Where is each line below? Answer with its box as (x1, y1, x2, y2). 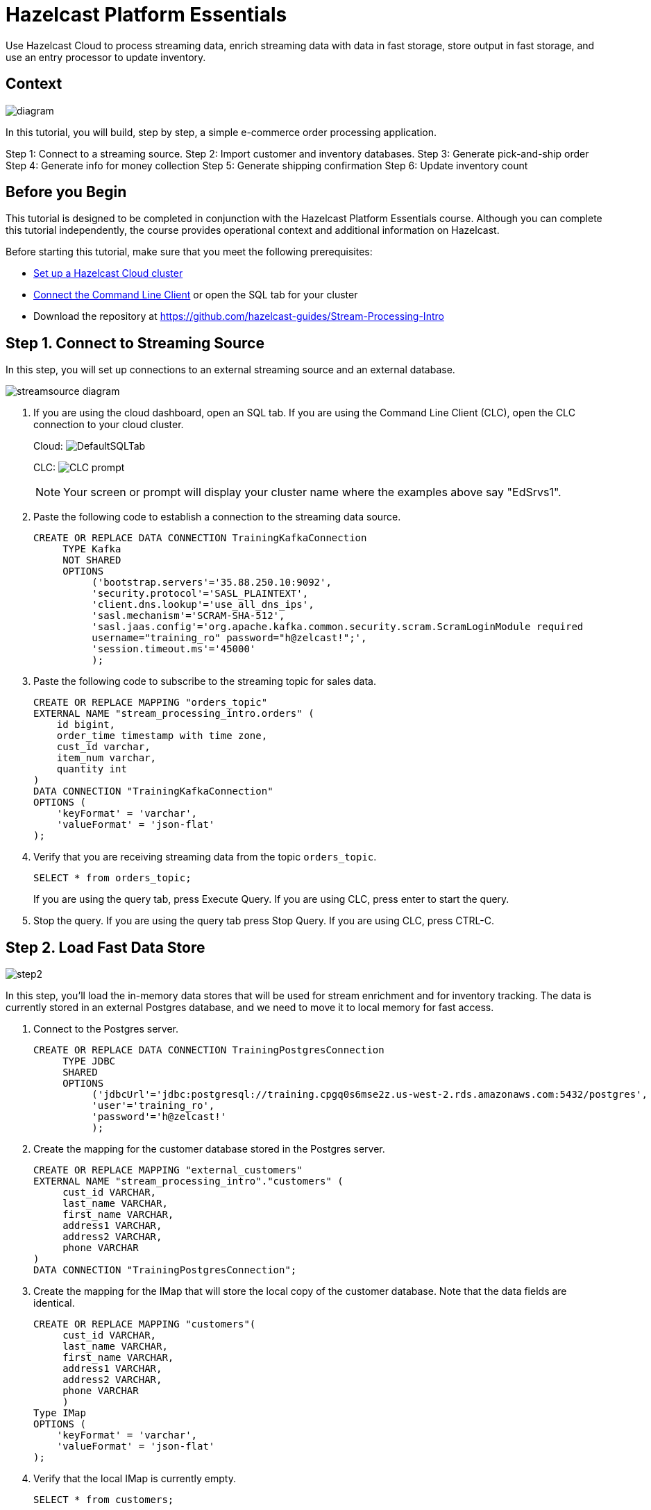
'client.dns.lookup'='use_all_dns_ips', (92, 599, 314, 611)
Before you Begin (6, 183, 127, 201)
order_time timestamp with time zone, (56, 730, 268, 742)
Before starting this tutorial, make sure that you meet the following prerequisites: (6, 246, 373, 258)
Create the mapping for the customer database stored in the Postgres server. (33, 1143, 385, 1155)
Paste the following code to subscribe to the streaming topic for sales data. (33, 675, 376, 688)
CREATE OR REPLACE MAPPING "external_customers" (33, 1164, 303, 1176)
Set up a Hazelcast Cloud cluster (33, 267, 183, 280)
